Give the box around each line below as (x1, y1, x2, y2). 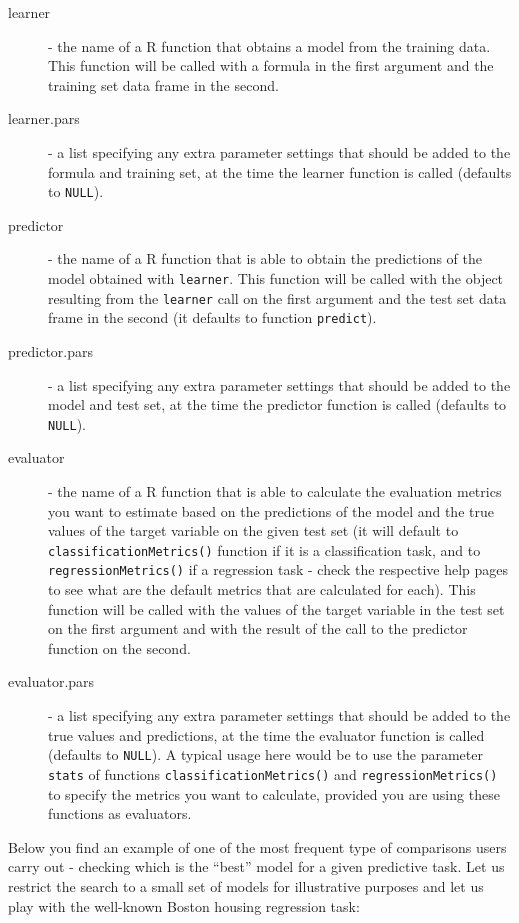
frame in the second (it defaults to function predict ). (48, 307, 377, 328)
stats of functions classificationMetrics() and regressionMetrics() (48, 763, 498, 784)
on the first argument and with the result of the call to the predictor (48, 618, 468, 639)
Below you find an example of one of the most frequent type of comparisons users (8, 836, 507, 857)
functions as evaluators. (48, 803, 192, 824)
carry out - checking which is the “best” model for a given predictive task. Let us (8, 856, 505, 877)
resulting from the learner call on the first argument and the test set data (48, 287, 507, 308)
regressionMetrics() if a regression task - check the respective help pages (48, 559, 509, 580)
